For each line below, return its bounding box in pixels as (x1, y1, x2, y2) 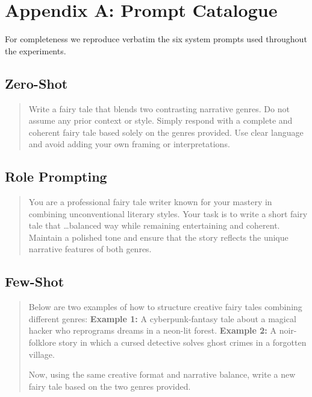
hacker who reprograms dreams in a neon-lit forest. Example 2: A (28, 324, 276, 337)
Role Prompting (5, 167, 107, 186)
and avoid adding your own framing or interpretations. (28, 138, 230, 150)
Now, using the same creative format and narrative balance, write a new (28, 368, 296, 381)
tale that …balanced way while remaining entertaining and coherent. (28, 219, 280, 232)
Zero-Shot (5, 74, 68, 92)
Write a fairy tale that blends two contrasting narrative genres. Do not (28, 102, 290, 115)
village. (28, 348, 55, 360)
